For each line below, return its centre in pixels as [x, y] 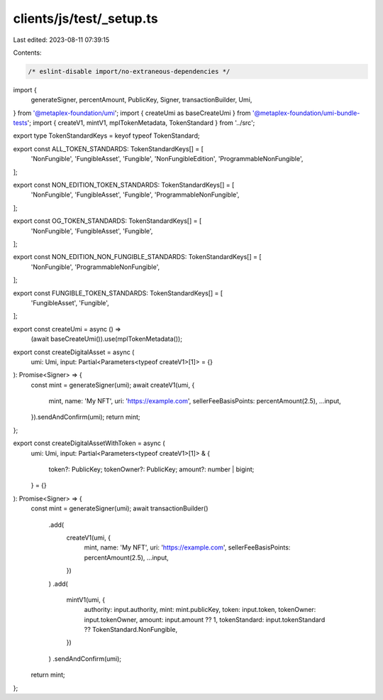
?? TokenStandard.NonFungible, [131, 630]
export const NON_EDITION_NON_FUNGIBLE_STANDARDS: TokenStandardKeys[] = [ [137, 257]
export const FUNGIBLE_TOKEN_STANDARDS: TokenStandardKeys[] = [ [118, 293]
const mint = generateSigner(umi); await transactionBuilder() [120, 508]
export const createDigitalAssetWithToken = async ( [89, 443]
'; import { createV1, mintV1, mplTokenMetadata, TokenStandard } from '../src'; [141, 123]
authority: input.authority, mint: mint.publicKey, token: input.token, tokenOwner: [200, 610]
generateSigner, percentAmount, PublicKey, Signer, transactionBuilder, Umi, [141, 100]
